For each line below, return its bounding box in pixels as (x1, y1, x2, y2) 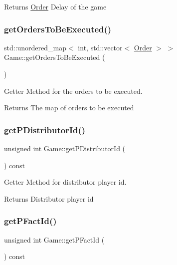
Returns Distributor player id (4, 193, 94, 204)
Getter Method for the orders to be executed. (4, 85, 143, 96)
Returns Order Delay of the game (4, 1, 107, 11)
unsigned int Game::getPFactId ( (4, 234, 105, 245)
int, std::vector (78, 42, 123, 52)
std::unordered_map (4, 42, 67, 52)
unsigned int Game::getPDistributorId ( (4, 143, 126, 153)
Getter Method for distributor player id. (4, 177, 127, 187)
